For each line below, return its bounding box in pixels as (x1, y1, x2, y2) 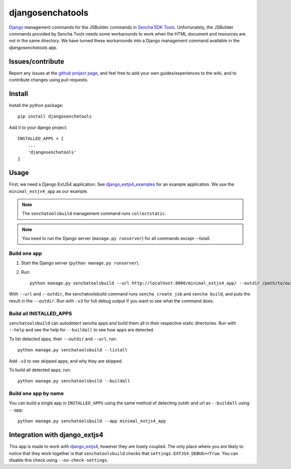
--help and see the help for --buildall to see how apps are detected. (9, 327, 155, 333)
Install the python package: (9, 102, 64, 108)
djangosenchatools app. (9, 44, 58, 51)
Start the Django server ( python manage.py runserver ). (21, 260, 140, 266)
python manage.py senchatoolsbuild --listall (17, 347, 128, 353)
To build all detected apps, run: (9, 367, 71, 373)
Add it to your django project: (9, 124, 68, 130)
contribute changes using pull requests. (9, 77, 88, 83)
